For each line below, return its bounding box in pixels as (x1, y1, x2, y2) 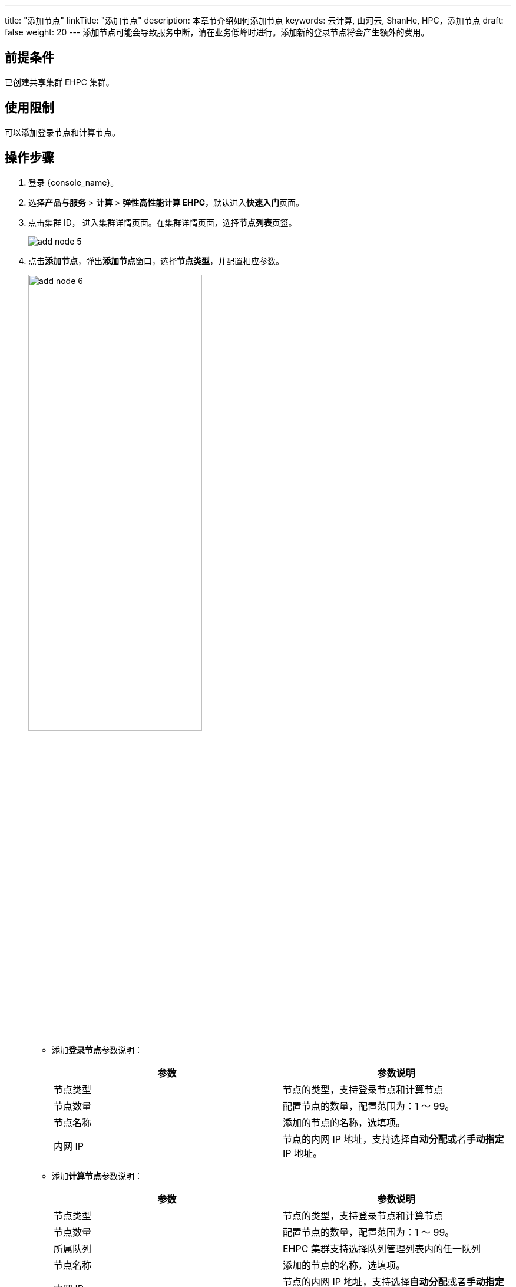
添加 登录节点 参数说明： (52, 1044, 143, 1055)
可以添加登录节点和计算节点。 (5, 127, 120, 137)
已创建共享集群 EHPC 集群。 (5, 77, 114, 87)
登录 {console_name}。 (28, 177, 119, 187)
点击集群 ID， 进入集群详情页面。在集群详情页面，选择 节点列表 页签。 (28, 217, 297, 227)
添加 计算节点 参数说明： (52, 1170, 143, 1181)
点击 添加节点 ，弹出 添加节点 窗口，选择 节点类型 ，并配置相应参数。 (28, 255, 284, 266)
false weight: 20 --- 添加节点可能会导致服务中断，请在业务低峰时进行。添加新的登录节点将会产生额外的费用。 (5, 27, 429, 37)
